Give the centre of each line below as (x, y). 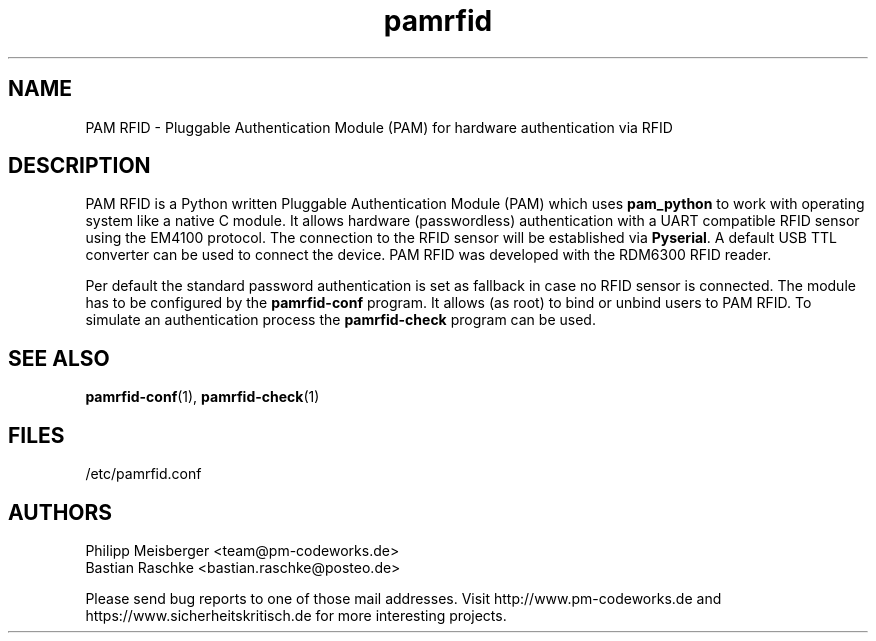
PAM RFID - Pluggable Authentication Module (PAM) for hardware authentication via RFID (379, 127)
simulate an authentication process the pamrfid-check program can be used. (340, 320)
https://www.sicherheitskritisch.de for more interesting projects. (296, 615)
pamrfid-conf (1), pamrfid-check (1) (202, 397)
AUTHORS (60, 512)
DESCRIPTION (79, 166)
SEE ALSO (59, 358)
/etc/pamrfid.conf (143, 474)
